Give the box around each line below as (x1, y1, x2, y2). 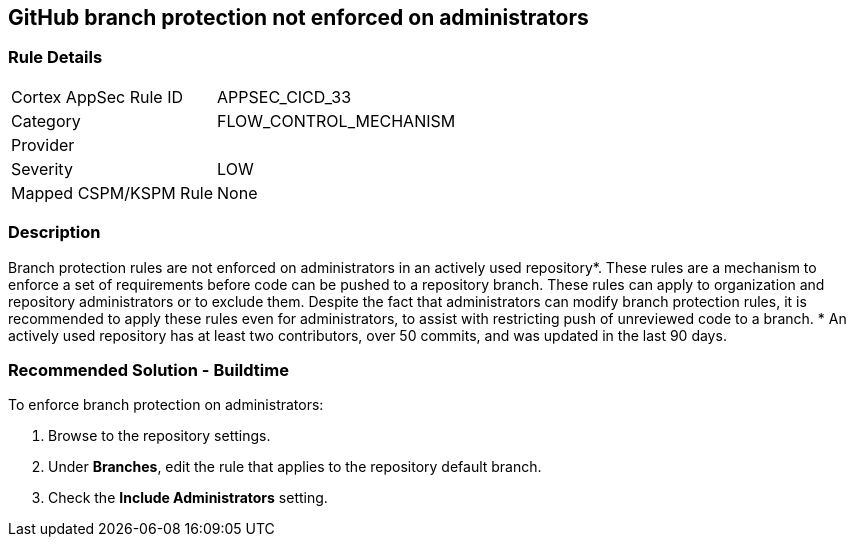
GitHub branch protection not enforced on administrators (8, 5, 589, 30)
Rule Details (8, 47, 103, 68)
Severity (11, 158, 73, 179)
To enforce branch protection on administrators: (8, 396, 324, 414)
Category (11, 110, 81, 131)
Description (8, 222, 101, 243)
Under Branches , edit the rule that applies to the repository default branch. (48, 458, 542, 476)
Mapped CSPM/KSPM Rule (11, 182, 214, 203)
